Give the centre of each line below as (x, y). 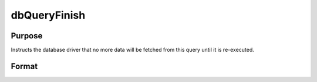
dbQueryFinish (48, 15)
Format (24, 66)
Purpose (27, 36)
